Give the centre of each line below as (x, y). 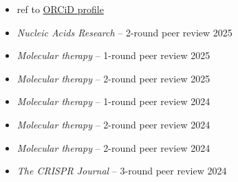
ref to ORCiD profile (60, 9)
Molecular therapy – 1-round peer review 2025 (113, 55)
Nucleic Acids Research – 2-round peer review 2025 (125, 32)
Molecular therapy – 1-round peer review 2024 (113, 101)
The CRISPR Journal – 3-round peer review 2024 (122, 171)
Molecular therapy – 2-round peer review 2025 (113, 78)
